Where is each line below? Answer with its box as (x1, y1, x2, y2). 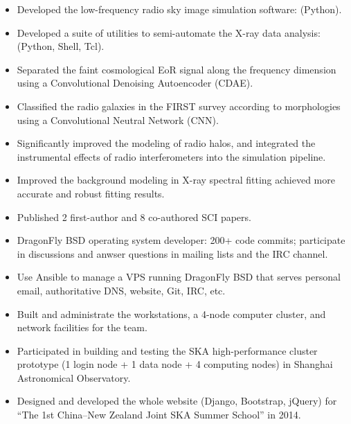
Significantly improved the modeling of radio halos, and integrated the (17, 136, 316, 150)
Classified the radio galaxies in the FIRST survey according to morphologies (17, 98, 341, 113)
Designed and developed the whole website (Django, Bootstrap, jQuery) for (17, 394, 337, 408)
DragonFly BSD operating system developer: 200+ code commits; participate (17, 233, 345, 247)
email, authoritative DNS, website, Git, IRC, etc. (17, 283, 226, 297)
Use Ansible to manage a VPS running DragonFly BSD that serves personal (17, 270, 341, 284)
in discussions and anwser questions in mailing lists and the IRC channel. (17, 246, 328, 260)
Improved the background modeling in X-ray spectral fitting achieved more (17, 173, 335, 187)
